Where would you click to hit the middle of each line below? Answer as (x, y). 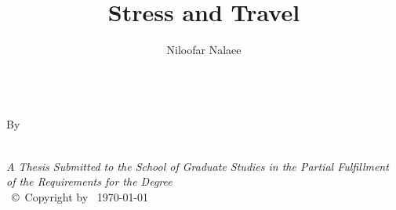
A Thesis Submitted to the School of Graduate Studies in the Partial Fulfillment (198, 166)
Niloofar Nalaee (204, 50)
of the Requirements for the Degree (89, 181)
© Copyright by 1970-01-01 (80, 196)
